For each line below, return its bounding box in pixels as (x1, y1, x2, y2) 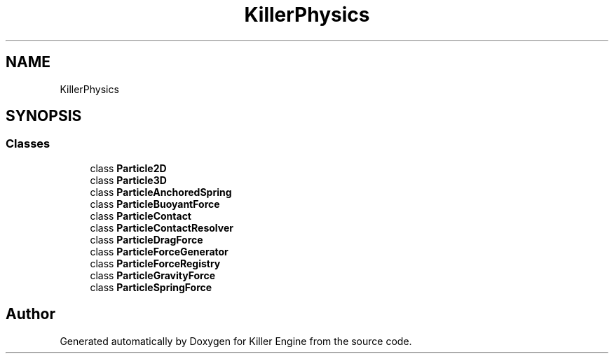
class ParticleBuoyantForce (90, 197, 220, 210)
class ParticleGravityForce (90, 269, 215, 281)
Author (6, 305, 55, 323)
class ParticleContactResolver (90, 221, 233, 234)
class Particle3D (90, 174, 167, 186)
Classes (6, 136, 50, 151)
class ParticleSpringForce (90, 281, 212, 293)
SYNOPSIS (6, 107, 82, 125)
